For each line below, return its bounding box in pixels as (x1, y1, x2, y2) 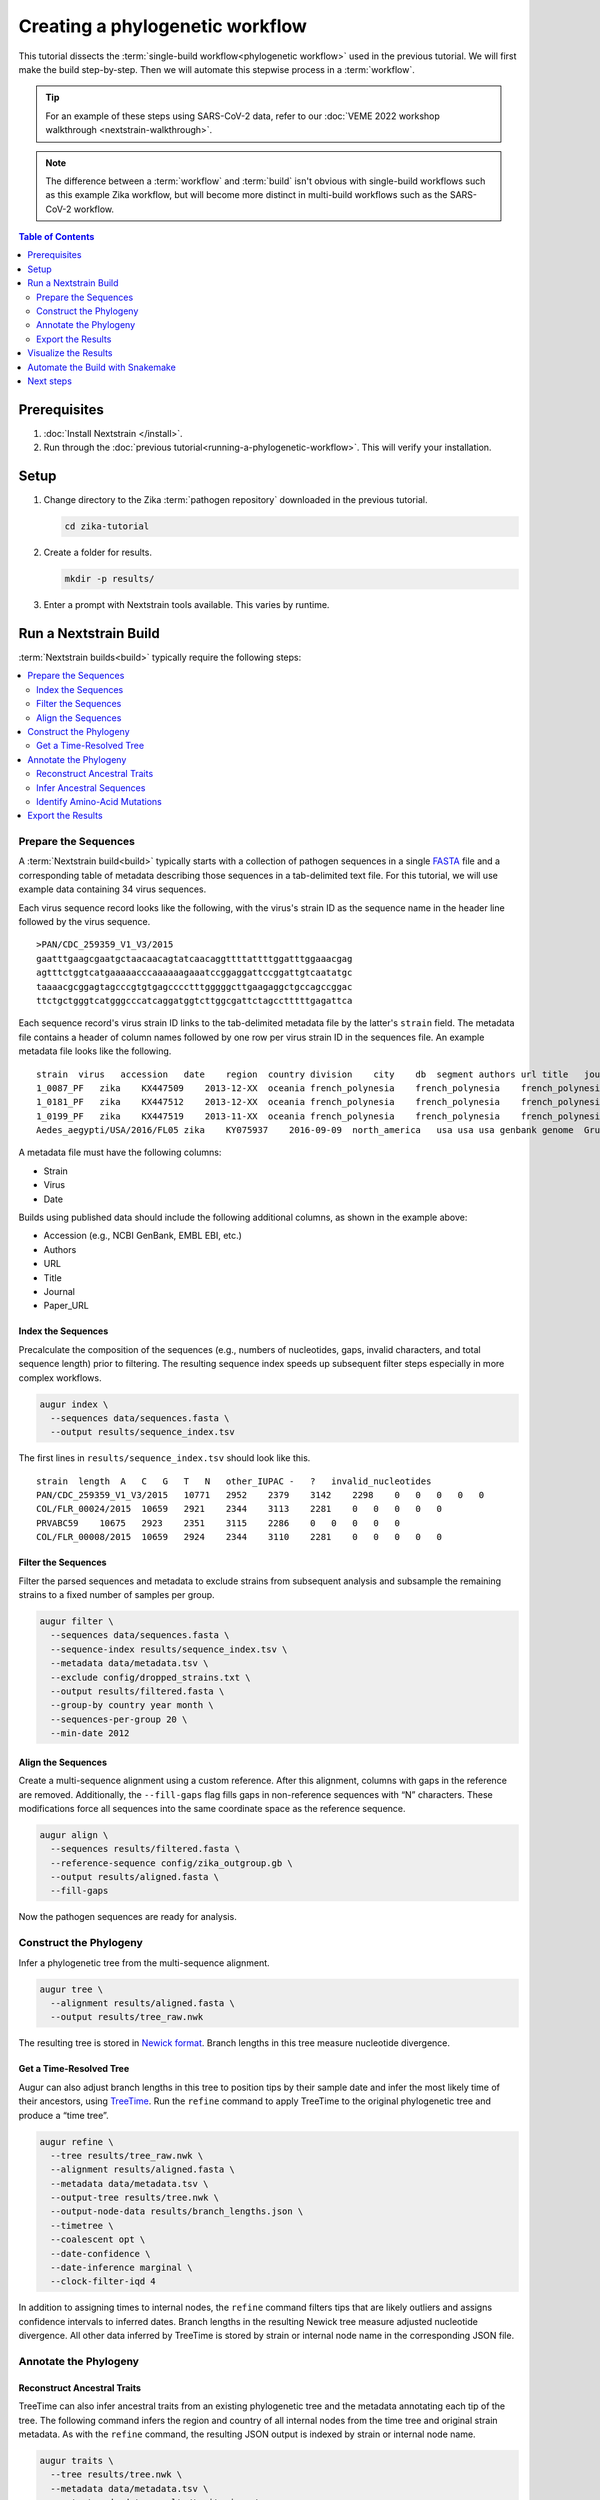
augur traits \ (39, 2455, 114, 2466)
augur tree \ (39, 1983, 104, 1995)
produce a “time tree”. (18, 2109, 109, 2121)
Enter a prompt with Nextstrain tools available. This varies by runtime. (43, 599, 330, 611)
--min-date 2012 (50, 1728, 130, 1739)
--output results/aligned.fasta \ (50, 1871, 220, 1883)
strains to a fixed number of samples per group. (18, 1589, 215, 1601)
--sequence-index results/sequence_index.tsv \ (50, 1643, 288, 1655)
